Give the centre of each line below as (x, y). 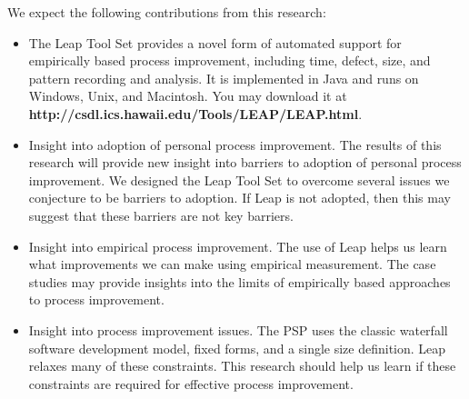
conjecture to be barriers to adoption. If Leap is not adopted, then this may (239, 198)
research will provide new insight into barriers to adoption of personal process (245, 162)
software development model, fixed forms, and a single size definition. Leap (237, 348)
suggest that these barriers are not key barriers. (161, 215)
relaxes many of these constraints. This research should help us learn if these (242, 366)
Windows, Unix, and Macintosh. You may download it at (188, 96)
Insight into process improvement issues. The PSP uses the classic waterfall (238, 329)
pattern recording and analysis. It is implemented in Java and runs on (224, 78)
